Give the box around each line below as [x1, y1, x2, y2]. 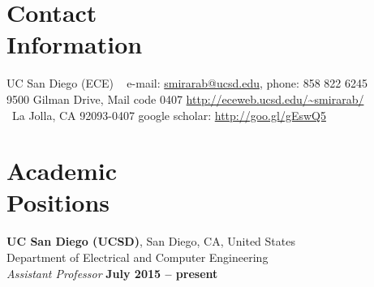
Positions [6, 186, 110, 219]
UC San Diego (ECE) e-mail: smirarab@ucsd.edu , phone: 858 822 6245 [6, 75, 368, 92]
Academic [6, 154, 118, 187]
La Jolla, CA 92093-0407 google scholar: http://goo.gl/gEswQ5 [11, 106, 326, 123]
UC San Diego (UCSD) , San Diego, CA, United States [6, 233, 295, 250]
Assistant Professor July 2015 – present [6, 264, 218, 281]
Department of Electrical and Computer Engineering [6, 249, 269, 265]
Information [6, 28, 143, 61]
